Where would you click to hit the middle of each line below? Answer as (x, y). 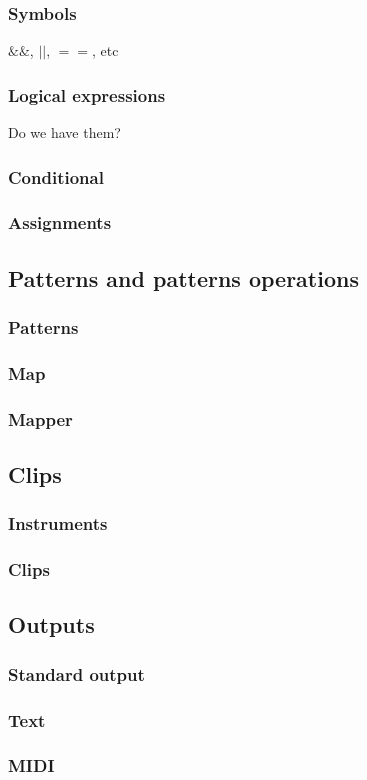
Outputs (51, 624)
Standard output (76, 673)
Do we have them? (64, 132)
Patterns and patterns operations (183, 277)
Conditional (56, 176)
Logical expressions (87, 94)
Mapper (40, 418)
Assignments (60, 222)
